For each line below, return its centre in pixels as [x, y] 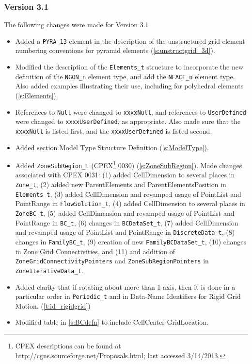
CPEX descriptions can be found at [68, 345]
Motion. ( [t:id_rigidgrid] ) [53, 305]
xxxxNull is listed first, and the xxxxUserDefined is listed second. [114, 130]
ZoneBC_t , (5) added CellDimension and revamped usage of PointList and [125, 213]
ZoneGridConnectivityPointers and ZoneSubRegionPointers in [112, 261]
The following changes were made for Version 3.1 [76, 25]
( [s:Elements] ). [37, 95]
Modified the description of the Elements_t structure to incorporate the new [129, 67]
